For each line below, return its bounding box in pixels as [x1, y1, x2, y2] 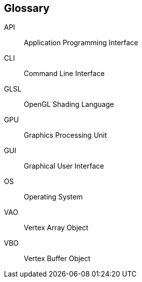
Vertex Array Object [24, 223, 88, 232]
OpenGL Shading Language [24, 100, 114, 109]
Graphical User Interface [24, 162, 104, 171]
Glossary [4, 2, 50, 14]
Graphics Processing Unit [24, 131, 107, 140]
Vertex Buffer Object [24, 254, 91, 263]
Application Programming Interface [24, 38, 139, 47]
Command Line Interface [24, 69, 105, 78]
